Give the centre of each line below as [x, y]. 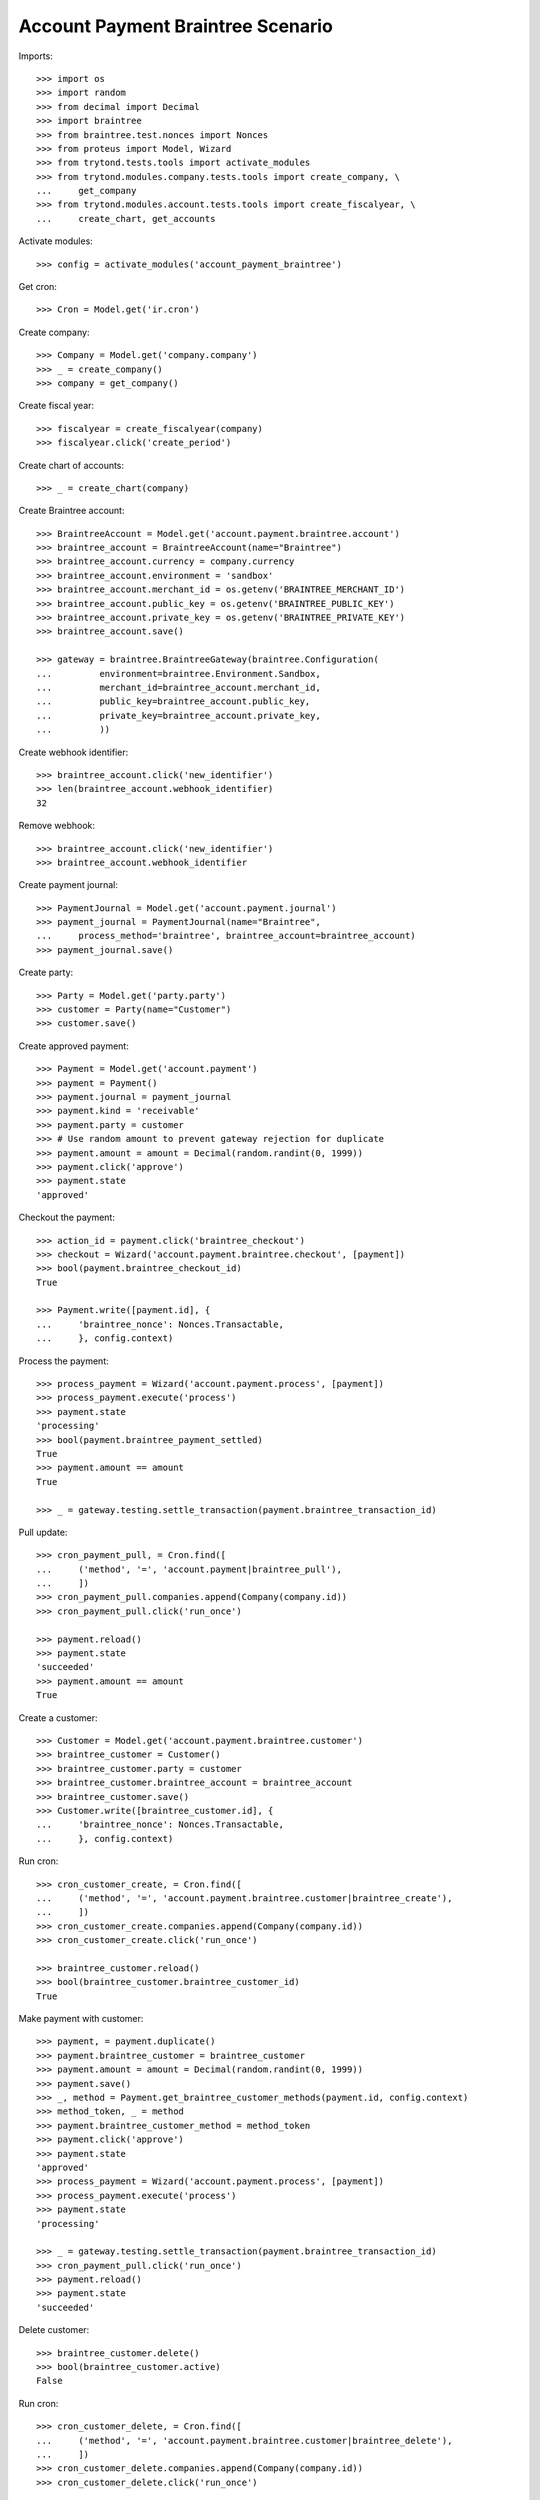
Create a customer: [58, 1717]
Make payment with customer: [81, 2019]
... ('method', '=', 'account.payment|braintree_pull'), [189, 1569]
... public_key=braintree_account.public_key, [173, 701]
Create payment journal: [68, 885]
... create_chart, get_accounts [126, 218]
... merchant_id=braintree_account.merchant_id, [179, 687]
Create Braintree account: [71, 511]
